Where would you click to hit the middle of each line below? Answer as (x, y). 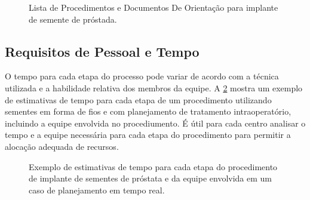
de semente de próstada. (73, 19)
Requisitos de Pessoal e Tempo (102, 51)
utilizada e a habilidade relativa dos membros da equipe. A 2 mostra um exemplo (154, 87)
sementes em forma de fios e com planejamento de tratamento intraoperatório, (148, 111)
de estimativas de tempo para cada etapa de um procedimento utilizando (138, 99)
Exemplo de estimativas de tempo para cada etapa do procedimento (153, 166)
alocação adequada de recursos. (62, 146)
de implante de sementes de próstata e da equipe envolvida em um (150, 178)
